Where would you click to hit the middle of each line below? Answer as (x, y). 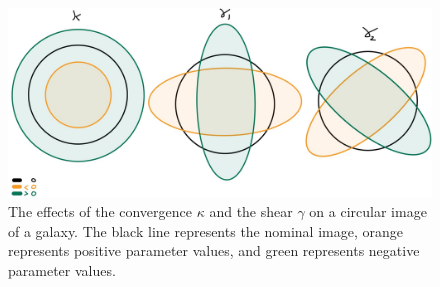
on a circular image (368, 211)
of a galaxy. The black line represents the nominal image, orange (205, 230)
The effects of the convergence (100, 211)
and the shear (251, 211)
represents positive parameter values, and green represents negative (214, 250)
